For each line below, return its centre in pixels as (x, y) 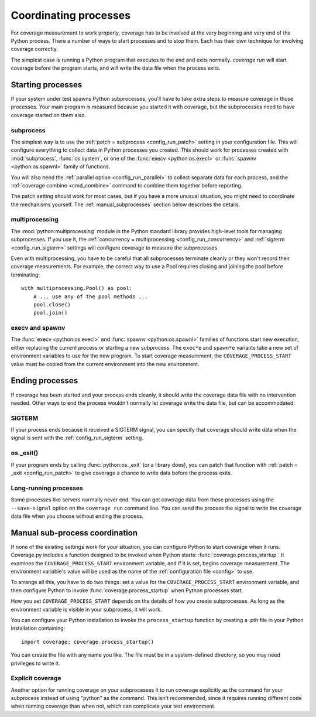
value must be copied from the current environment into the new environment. (105, 364)
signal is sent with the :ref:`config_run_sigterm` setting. (77, 438)
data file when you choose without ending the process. (77, 516)
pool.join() (50, 313)
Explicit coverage (36, 678)
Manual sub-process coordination (74, 533)
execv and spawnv (38, 328)
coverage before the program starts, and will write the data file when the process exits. (116, 68)
